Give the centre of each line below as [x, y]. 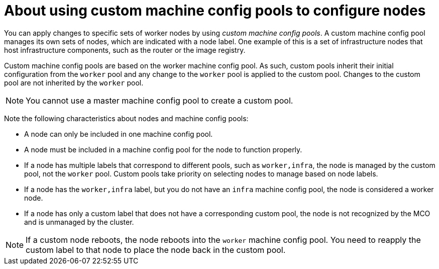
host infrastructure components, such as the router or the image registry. [125, 50]
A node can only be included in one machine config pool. [119, 134]
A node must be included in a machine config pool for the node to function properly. [163, 149]
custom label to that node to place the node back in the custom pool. [156, 250]
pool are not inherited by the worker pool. [74, 82]
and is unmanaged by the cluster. [79, 222]
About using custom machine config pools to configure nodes [215, 11]
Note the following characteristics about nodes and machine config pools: [126, 118]
